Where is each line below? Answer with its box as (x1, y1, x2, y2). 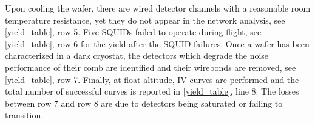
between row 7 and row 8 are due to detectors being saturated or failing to (5, 96, 283, 109)
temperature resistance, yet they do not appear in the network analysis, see (5, 13, 285, 26)
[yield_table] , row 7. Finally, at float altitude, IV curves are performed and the (5, 73, 299, 85)
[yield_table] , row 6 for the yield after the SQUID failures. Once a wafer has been (5, 37, 310, 50)
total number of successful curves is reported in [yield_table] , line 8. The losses (5, 85, 299, 98)
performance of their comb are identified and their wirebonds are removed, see (5, 61, 296, 73)
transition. (5, 108, 44, 121)
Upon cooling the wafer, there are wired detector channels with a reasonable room (5, 2, 311, 14)
